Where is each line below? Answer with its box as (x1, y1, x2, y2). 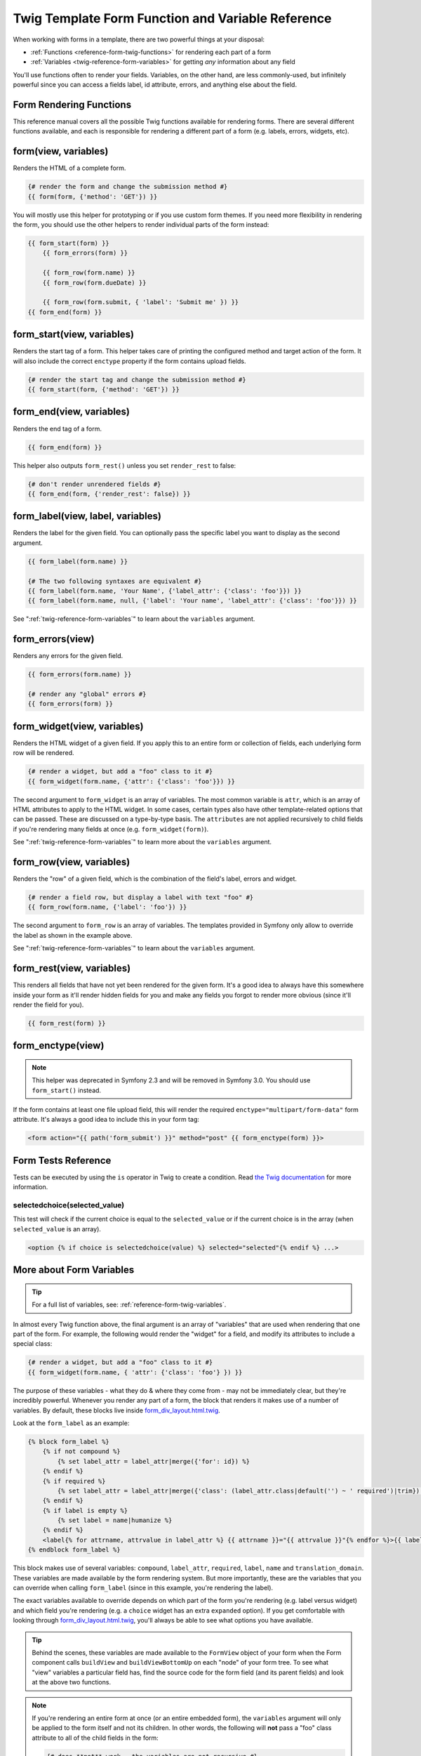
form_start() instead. (32, 1086, 102, 1094)
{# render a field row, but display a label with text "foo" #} (27, 893, 254, 902)
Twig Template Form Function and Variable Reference (13, 11, 332, 26)
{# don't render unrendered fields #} (27, 480, 161, 488)
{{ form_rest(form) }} (27, 1019, 106, 1027)
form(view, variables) (13, 145, 109, 157)
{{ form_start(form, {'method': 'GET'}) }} (27, 386, 180, 393)
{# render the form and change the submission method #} (27, 183, 228, 191)
